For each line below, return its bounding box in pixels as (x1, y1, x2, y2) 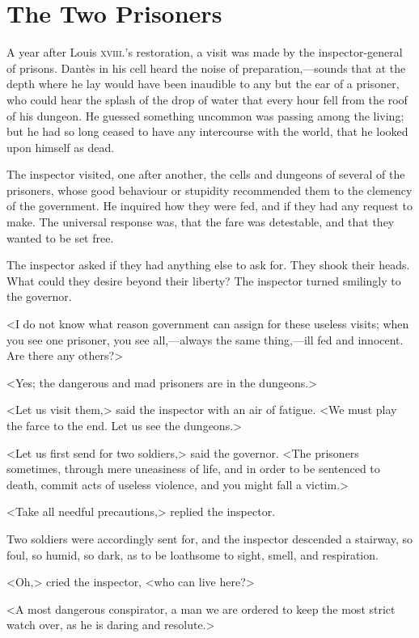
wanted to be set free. (6, 229, 114, 246)
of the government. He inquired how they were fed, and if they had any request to (6, 197, 413, 214)
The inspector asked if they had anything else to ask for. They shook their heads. (6, 256, 410, 273)
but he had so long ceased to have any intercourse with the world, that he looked (6, 123, 408, 140)
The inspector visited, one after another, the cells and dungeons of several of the (6, 166, 405, 183)
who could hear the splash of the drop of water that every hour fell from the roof (6, 91, 408, 108)
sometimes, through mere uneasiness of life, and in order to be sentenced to (6, 460, 380, 477)
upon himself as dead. (6, 138, 115, 155)
